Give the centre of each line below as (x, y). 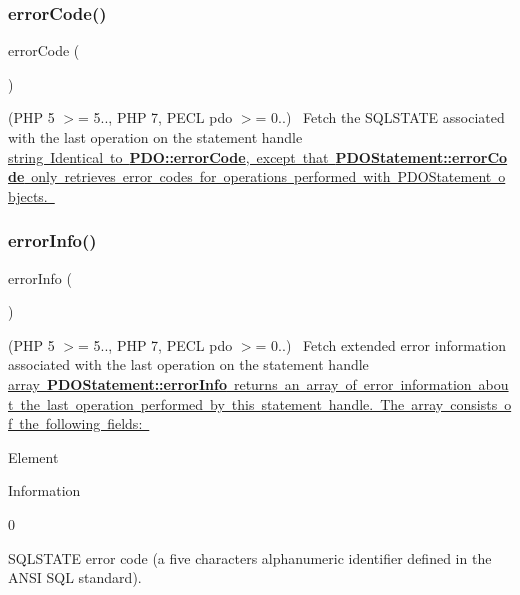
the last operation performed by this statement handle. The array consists (259, 403)
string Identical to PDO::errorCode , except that (168, 156)
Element (33, 456)
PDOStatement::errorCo (421, 156)
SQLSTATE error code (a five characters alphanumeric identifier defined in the (250, 557)
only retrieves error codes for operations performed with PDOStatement (261, 176)
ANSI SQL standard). (75, 577)
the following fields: (81, 423)
